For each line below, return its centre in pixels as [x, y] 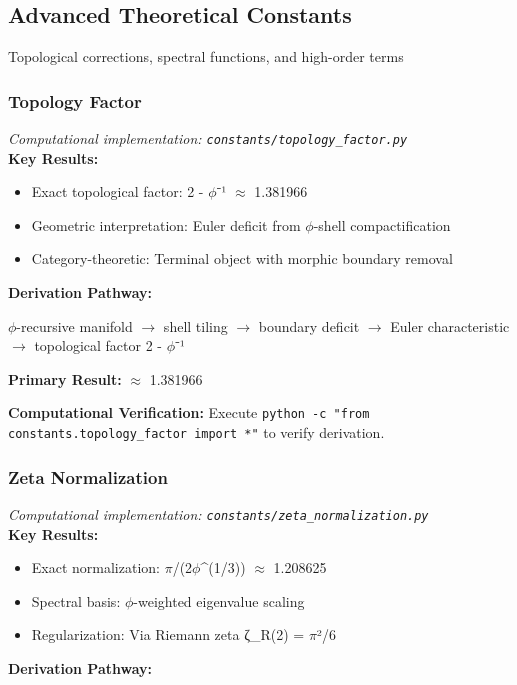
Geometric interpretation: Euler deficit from [166, 224]
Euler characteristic [450, 325]
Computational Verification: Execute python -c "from [189, 412]
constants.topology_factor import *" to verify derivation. [196, 432]
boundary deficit [309, 325]
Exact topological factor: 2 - [117, 191]
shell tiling [195, 325]
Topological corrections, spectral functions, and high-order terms [206, 56]
